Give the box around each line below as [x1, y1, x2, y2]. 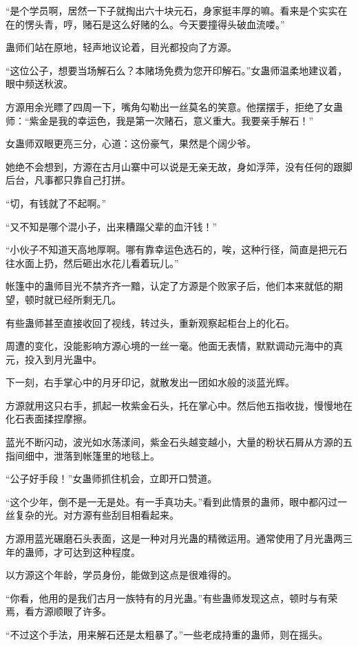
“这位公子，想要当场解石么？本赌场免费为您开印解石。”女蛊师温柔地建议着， [6, 63, 348, 77]
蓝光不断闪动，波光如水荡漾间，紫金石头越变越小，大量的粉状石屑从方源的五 [6, 435, 352, 449]
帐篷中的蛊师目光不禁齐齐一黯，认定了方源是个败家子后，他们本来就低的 [6, 279, 333, 293]
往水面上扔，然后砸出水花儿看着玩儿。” [6, 255, 179, 270]
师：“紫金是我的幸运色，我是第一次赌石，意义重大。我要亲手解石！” [6, 113, 314, 127]
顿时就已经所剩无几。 [24, 292, 121, 306]
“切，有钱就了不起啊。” [6, 195, 107, 210]
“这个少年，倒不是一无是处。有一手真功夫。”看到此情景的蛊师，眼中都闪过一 [6, 494, 348, 508]
